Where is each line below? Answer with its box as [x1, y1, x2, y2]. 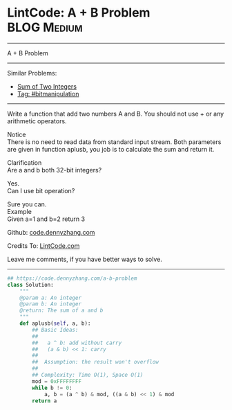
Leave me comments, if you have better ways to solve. [7, 255, 162, 263]
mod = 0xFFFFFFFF [32, 377, 81, 385]
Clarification [7, 158, 42, 167]
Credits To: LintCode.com [7, 241, 80, 250]
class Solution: [7, 281, 54, 288]
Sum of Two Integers [17, 82, 77, 91]
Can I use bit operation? [7, 186, 75, 195]
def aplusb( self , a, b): [19, 320, 91, 327]
